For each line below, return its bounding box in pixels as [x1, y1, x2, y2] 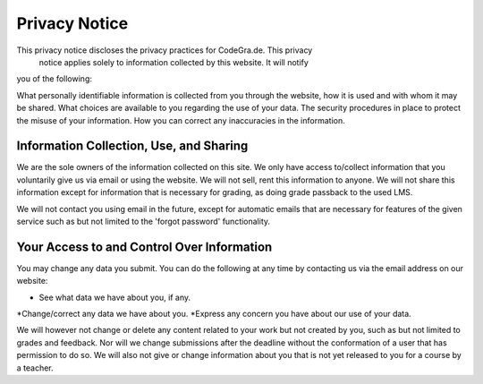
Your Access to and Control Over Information [16, 239, 273, 254]
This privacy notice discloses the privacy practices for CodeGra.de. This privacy [16, 45, 313, 55]
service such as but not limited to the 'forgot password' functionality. [16, 216, 271, 226]
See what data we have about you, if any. [38, 292, 191, 303]
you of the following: [16, 73, 93, 84]
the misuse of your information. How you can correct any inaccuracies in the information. [16, 115, 345, 125]
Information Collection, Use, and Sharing [16, 139, 249, 154]
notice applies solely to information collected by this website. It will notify [38, 56, 309, 67]
